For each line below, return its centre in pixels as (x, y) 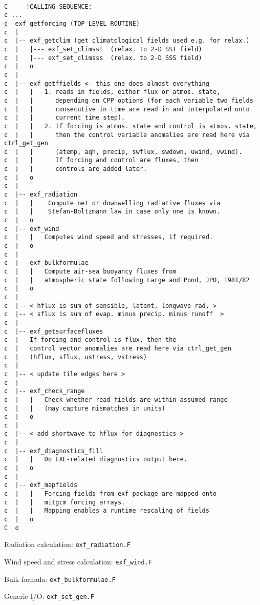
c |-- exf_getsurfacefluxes (54, 331)
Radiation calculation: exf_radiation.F (67, 544)
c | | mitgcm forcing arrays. (65, 502)
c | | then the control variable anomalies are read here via (127, 135)
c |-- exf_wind (32, 229)
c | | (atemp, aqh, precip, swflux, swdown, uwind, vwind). (123, 152)
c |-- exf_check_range (45, 391)
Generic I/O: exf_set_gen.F (49, 596)
